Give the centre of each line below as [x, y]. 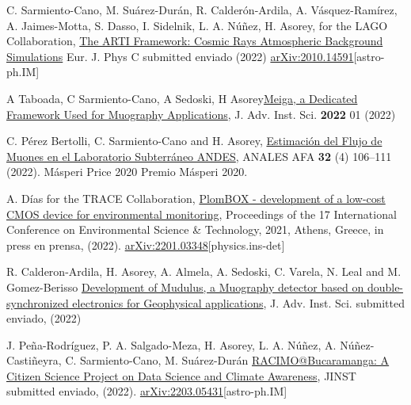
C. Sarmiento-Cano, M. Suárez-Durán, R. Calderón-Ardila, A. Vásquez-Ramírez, [202, 10]
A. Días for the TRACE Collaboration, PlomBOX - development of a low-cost [196, 198]
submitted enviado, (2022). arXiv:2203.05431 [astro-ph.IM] [147, 391]
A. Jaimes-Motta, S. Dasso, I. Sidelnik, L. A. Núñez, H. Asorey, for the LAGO [197, 25]
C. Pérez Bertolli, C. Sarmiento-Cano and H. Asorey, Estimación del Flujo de [194, 141]
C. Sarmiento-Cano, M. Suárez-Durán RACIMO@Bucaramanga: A [227, 360]
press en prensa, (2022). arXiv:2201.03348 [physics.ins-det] [146, 245]
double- [385, 287]
